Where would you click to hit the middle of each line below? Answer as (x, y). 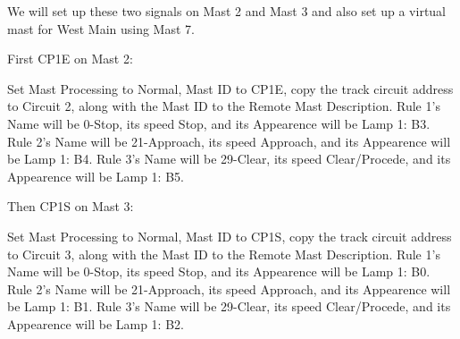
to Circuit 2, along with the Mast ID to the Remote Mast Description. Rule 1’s (224, 106)
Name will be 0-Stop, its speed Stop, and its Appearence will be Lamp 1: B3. (219, 123)
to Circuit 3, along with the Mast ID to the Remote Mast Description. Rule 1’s (224, 254)
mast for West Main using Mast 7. (101, 28)
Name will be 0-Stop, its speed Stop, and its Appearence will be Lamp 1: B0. (219, 271)
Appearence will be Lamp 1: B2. (96, 323)
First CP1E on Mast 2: (70, 59)
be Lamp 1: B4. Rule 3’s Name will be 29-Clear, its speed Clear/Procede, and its (229, 159)
